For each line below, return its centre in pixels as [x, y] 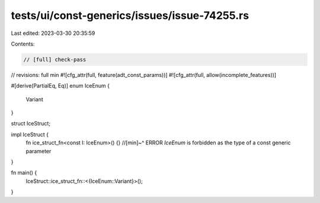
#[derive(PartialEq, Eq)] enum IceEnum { [60, 86]
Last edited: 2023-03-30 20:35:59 [53, 33]
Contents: [23, 44]
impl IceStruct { [30, 134]
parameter [39, 151]
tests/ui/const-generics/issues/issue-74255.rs [130, 15]
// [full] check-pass [55, 59]
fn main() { [24, 173]
